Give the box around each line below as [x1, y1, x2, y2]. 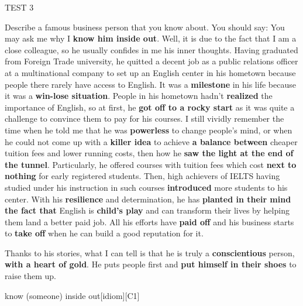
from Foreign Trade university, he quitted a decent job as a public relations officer [5, 55, 298, 67]
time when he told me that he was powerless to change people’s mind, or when [5, 123, 292, 136]
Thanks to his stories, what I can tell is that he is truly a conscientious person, [5, 246, 295, 259]
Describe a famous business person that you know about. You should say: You [5, 20, 285, 33]
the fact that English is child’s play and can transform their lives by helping [5, 204, 290, 216]
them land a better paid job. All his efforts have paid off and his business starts [5, 215, 294, 228]
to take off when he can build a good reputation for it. [5, 227, 204, 239]
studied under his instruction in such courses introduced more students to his [5, 181, 288, 193]
